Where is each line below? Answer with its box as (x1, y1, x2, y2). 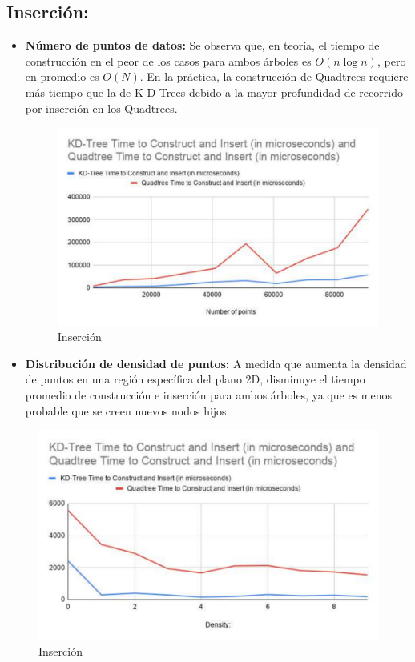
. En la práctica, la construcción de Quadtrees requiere (139, 68, 409, 85)
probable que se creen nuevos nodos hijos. (25, 402, 230, 419)
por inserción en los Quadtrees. (25, 99, 178, 116)
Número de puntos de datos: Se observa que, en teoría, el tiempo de (25, 37, 380, 54)
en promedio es (25, 68, 99, 85)
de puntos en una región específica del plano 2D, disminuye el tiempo (25, 371, 365, 387)
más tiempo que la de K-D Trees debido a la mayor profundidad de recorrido (25, 83, 403, 100)
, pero (377, 52, 406, 69)
